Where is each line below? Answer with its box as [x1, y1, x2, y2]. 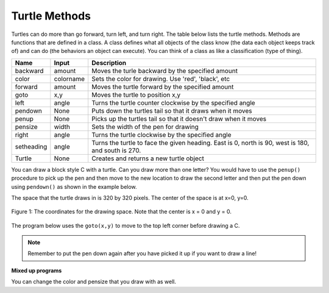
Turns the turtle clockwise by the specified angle [91, 130, 232, 139]
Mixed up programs [11, 267, 62, 274]
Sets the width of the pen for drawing [91, 122, 199, 131]
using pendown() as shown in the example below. [11, 183, 137, 190]
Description [91, 58, 127, 67]
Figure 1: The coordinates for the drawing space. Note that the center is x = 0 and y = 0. [11, 208, 232, 216]
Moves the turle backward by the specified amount [91, 66, 238, 75]
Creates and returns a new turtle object [91, 154, 204, 163]
